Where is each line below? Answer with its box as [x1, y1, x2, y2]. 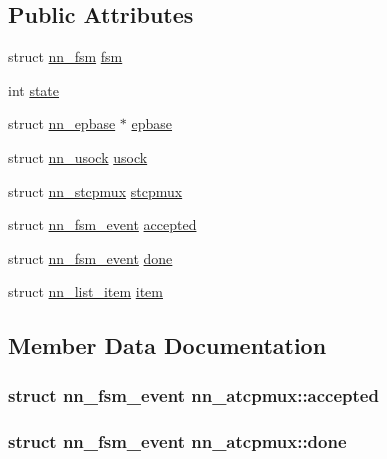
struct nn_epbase [8, 113, 116, 134]
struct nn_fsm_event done [8, 247, 173, 268]
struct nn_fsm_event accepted [8, 214, 197, 235]
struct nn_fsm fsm [8, 46, 123, 67]
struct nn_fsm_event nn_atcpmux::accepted [8, 382, 379, 407]
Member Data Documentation [8, 330, 327, 361]
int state [8, 79, 60, 100]
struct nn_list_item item [8, 281, 163, 302]
